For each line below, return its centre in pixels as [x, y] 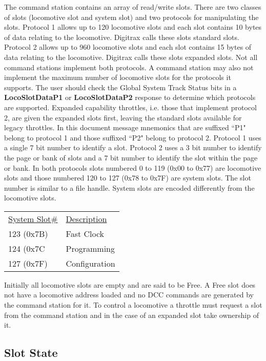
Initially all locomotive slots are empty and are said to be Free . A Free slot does [130, 284]
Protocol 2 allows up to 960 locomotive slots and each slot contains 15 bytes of [128, 47]
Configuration [90, 263]
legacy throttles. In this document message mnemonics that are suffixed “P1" [125, 127]
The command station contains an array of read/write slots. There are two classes [133, 7]
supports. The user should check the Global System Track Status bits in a [120, 87]
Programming [90, 248]
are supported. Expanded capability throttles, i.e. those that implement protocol [130, 107]
